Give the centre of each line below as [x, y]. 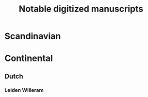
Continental [29, 58]
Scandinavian [33, 36]
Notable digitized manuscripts [81, 9]
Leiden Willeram [24, 90]
